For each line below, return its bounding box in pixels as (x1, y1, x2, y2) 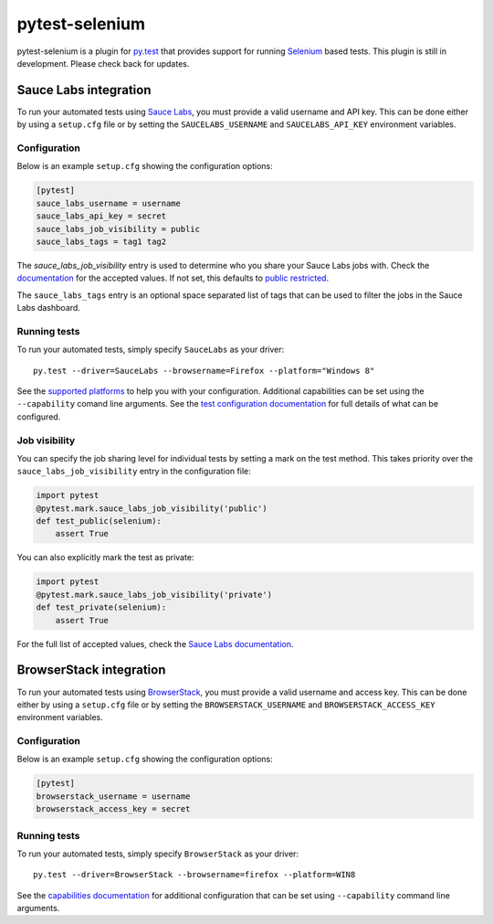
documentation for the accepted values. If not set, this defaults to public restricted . (16, 272, 329, 283)
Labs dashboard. (16, 303, 81, 313)
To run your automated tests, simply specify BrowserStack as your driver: (16, 848, 299, 859)
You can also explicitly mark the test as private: (16, 552, 194, 563)
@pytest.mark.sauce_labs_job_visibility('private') (36, 589, 273, 600)
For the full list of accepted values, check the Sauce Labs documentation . (16, 638, 294, 649)
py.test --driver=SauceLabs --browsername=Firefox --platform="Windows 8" (33, 366, 375, 376)
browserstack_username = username (36, 791, 191, 802)
